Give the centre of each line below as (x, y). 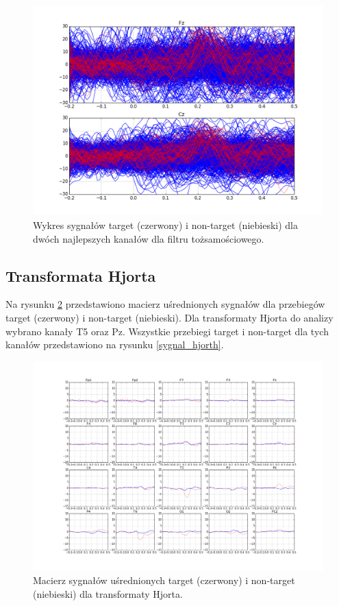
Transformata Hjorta (81, 275)
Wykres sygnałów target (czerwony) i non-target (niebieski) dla (165, 225)
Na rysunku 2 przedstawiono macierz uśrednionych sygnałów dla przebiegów (165, 304)
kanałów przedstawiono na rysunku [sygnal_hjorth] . (115, 344)
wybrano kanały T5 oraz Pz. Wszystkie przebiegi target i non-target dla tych (167, 331)
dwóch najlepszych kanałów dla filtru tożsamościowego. (149, 238)
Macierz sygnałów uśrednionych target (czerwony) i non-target (164, 580)
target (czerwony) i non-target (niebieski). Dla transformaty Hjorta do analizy (169, 317)
